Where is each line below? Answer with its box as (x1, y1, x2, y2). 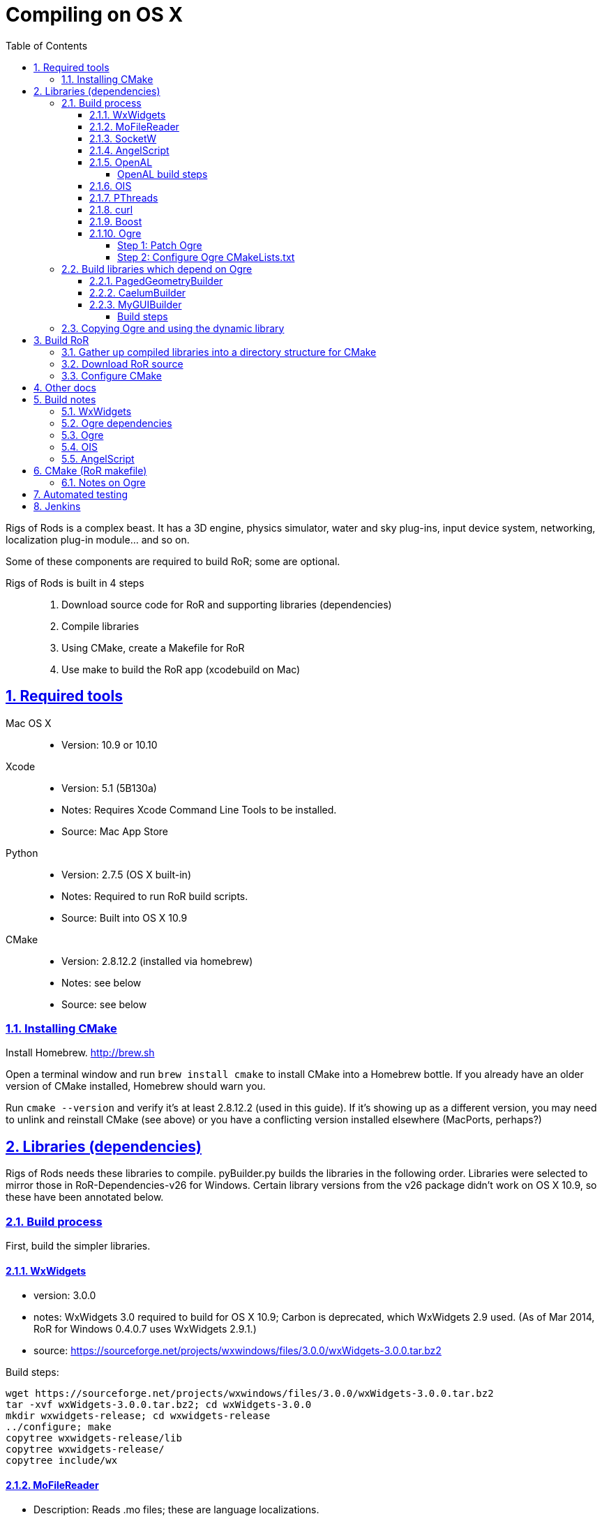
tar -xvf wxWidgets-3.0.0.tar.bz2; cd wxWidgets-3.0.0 (6, 1399, 312, 1411)
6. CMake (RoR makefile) (33, 464, 147, 477)
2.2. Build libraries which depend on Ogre (61, 262, 253, 275)
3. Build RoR (33, 334, 89, 346)
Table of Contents (6, 39, 88, 52)
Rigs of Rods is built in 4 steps (6, 576, 144, 589)
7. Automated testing (33, 488, 128, 500)
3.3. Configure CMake (61, 369, 163, 382)
